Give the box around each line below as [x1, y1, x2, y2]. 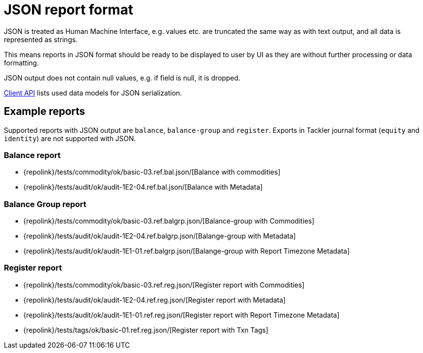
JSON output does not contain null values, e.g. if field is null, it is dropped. [4, 73, 240, 82]
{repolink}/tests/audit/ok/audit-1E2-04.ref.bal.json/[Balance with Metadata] [23, 183, 263, 192]
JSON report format [4, 1, 133, 18]
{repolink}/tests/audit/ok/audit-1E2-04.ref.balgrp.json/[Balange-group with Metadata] [23, 232, 296, 241]
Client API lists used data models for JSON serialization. [4, 88, 182, 97]
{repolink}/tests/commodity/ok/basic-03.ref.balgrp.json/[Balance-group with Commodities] [23, 217, 314, 225]
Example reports [4, 105, 85, 118]
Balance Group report [4, 199, 86, 209]
